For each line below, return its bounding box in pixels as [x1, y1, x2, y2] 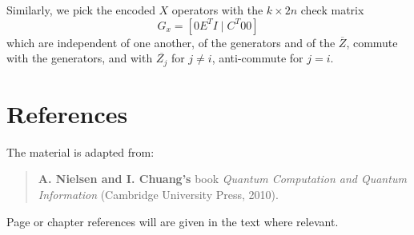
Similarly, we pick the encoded [6, 2, 155, 18]
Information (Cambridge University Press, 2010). [38, 185, 279, 202]
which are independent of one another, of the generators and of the [6, 34, 336, 50]
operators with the [171, 2, 263, 18]
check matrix [300, 2, 364, 18]
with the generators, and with [6, 50, 153, 66]
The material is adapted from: [6, 143, 155, 160]
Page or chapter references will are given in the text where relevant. [6, 213, 339, 229]
